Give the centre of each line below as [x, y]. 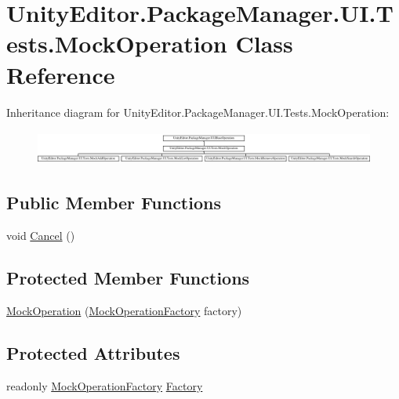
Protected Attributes [93, 352]
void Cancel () [41, 235]
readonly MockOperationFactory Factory [105, 385]
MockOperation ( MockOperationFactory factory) [124, 310]
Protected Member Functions [128, 277]
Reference [61, 74]
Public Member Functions [114, 203]
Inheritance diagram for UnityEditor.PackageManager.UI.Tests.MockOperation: [198, 112]
